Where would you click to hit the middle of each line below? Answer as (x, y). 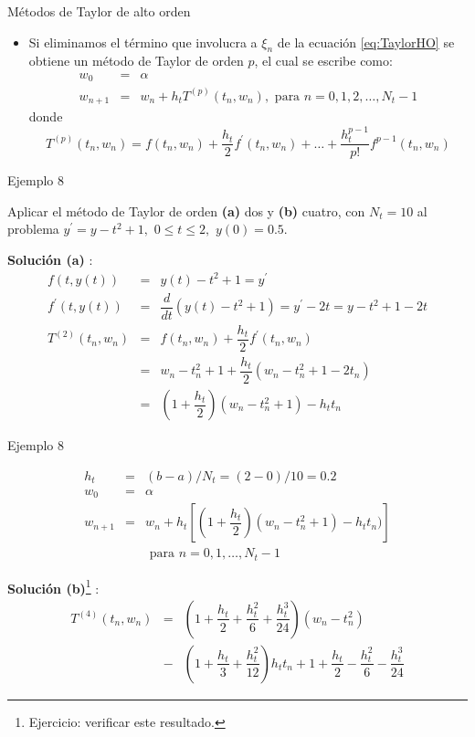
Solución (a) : (50, 260)
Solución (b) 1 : (53, 586)
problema (33, 229)
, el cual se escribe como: (323, 61)
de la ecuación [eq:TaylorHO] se (366, 42)
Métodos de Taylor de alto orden (99, 11)
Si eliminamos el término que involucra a (143, 42)
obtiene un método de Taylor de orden (136, 61)
